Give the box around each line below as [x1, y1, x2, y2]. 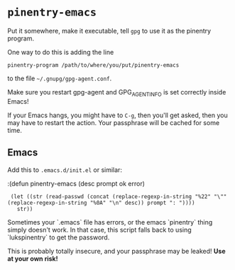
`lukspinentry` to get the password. [7, 233, 110, 242]
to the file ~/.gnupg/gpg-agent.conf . [7, 74, 112, 82]
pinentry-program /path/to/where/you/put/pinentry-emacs [7, 61, 180, 69]
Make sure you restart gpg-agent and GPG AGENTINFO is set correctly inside [7, 87, 226, 98]
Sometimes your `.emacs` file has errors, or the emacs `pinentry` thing [7, 217, 213, 226]
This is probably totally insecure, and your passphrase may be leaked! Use [7, 247, 226, 255]
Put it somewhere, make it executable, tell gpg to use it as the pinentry [7, 26, 212, 35]
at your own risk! [7, 254, 58, 263]
